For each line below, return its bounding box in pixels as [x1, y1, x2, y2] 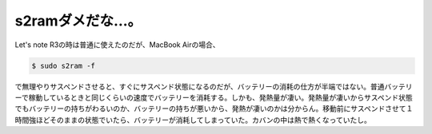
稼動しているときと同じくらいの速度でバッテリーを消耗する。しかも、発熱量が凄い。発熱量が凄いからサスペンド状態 [28, 93, 414, 102]
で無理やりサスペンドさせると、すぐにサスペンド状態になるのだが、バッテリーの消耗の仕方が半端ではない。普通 [14, 81, 385, 91]
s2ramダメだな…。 [14, 12, 142, 30]
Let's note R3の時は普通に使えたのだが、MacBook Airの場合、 [14, 40, 220, 49]
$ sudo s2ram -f [31, 61, 96, 70]
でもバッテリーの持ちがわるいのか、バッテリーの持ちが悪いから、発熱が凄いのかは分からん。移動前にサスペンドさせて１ [14, 104, 414, 113]
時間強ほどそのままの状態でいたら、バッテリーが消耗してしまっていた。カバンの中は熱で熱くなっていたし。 [14, 115, 371, 124]
